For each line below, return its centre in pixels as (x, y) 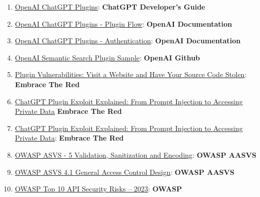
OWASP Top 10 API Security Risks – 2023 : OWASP (99, 189)
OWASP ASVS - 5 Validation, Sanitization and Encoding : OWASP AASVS (136, 154)
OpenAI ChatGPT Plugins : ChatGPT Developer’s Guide (110, 7)
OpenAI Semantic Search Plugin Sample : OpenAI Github (107, 57)
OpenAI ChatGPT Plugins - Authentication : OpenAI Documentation (128, 41)
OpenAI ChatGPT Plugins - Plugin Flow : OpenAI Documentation (123, 23)
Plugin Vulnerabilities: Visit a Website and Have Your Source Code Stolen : (131, 74)
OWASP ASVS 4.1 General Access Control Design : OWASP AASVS (125, 172)
